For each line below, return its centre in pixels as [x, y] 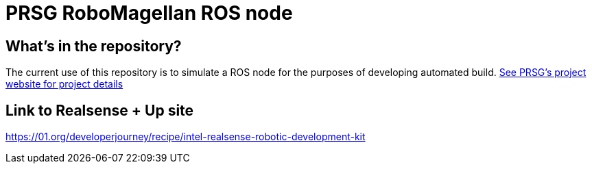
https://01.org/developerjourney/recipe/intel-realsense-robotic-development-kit [186, 137]
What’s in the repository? [94, 46]
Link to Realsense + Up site [100, 110]
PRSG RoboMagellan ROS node [149, 13]
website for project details [64, 84]
